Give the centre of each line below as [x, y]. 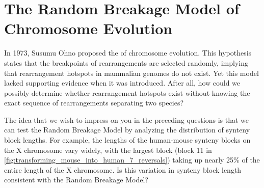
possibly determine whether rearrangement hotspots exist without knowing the [127, 92]
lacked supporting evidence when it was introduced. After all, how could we [122, 83]
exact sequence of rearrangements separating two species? [94, 103]
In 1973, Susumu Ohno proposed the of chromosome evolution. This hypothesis [128, 53]
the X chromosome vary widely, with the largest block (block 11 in [108, 150]
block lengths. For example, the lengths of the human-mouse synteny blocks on [127, 140]
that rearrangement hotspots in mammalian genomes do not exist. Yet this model [131, 73]
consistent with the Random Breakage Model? [76, 180]
